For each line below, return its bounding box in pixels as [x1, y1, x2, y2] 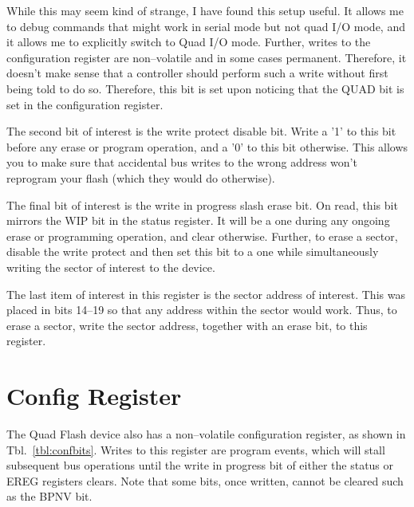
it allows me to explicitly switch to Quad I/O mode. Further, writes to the [6, 33, 371, 50]
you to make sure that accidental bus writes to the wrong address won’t [6, 154, 357, 171]
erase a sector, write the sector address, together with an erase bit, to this [6, 316, 368, 333]
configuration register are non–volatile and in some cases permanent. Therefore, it [6, 49, 407, 65]
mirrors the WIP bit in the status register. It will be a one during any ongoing [6, 212, 390, 229]
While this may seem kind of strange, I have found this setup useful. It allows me [6, 2, 404, 18]
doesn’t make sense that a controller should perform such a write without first [6, 65, 388, 81]
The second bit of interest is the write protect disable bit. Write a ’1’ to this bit [6, 123, 396, 140]
